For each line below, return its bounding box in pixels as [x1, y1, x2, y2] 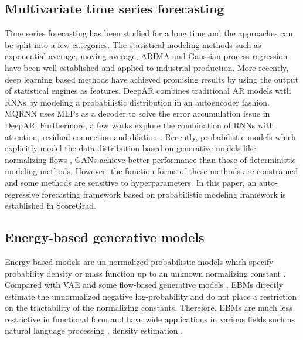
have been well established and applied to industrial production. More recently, [5, 61, 289, 73]
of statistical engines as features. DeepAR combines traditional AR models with [5, 84, 291, 97]
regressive [5, 188, 39, 200]
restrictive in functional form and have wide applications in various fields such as [5, 312, 295, 325]
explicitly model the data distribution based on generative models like [5, 142, 256, 154]
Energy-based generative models [5, 228, 205, 246]
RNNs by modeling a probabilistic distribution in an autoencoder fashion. [5, 96, 270, 108]
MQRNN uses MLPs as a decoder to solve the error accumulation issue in [5, 107, 270, 120]
